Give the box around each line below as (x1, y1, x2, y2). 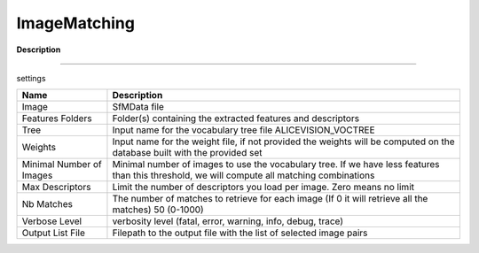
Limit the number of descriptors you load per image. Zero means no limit (112, 181, 414, 194)
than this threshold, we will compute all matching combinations (112, 169, 375, 181)
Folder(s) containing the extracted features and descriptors (112, 112, 359, 125)
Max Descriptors (21, 181, 91, 194)
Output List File (21, 226, 86, 239)
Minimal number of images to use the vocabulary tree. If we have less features (112, 158, 440, 171)
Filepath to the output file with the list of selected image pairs (112, 226, 368, 239)
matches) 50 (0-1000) (112, 203, 204, 216)
